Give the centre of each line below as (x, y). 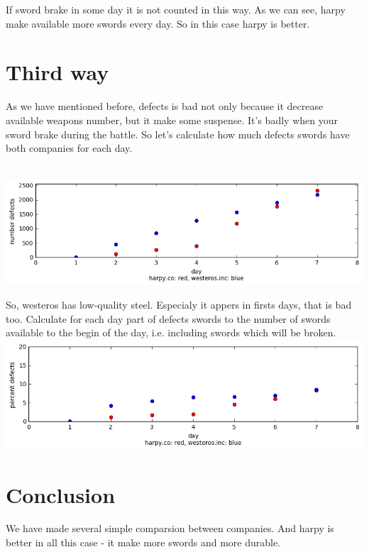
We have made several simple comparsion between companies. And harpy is (170, 528)
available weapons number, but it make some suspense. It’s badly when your (172, 120)
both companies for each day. (69, 148)
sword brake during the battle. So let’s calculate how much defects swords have (178, 134)
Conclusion (61, 494)
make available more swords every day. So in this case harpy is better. (158, 23)
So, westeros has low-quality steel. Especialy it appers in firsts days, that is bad (179, 305)
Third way (57, 72)
